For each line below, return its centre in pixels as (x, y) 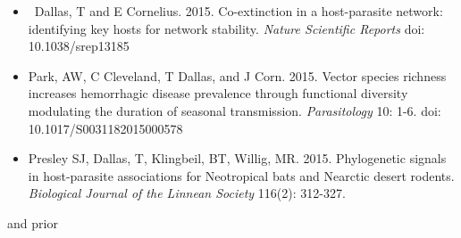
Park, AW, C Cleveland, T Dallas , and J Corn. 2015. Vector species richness (237, 75)
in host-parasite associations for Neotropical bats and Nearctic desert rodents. (241, 175)
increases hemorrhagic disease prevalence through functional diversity (218, 93)
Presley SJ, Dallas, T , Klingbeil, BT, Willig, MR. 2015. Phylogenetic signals (237, 158)
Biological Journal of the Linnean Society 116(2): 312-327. (187, 193)
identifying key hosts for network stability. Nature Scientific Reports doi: (226, 28)
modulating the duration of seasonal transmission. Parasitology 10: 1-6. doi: (235, 110)
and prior (33, 222)
